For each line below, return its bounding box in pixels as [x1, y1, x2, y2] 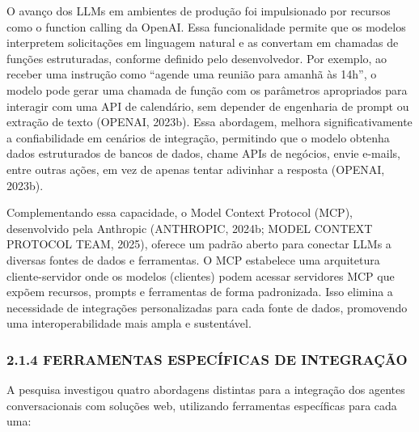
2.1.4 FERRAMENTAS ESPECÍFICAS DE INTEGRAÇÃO [6, 349, 408, 369]
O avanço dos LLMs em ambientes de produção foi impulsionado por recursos [6, 2, 391, 19]
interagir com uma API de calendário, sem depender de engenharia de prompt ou [6, 97, 409, 114]
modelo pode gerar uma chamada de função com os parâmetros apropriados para [6, 81, 408, 98]
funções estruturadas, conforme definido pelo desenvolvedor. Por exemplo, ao [6, 49, 387, 66]
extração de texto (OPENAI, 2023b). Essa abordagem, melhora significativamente [6, 113, 413, 130]
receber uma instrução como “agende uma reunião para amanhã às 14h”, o [6, 66, 377, 83]
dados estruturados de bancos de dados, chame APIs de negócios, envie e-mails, [6, 145, 400, 162]
